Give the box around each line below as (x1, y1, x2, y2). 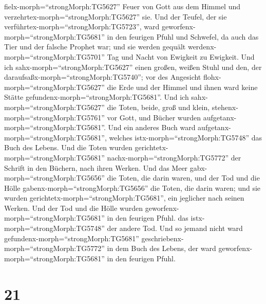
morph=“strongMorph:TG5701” (4, 51, 105, 62)
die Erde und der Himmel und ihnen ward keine (107, 81, 258, 92)
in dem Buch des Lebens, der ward (107, 243, 216, 254)
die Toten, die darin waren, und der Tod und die (107, 172, 260, 183)
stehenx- (212, 101, 238, 112)
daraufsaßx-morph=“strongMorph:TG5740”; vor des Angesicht (4, 71, 201, 82)
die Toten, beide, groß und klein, (107, 101, 210, 112)
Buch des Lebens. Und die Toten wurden (4, 142, 132, 153)
